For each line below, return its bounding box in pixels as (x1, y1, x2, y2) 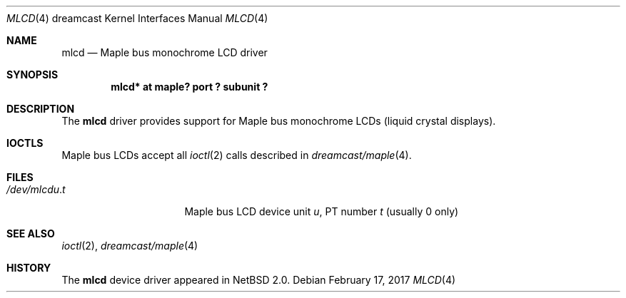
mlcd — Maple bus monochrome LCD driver (61, 46, 268, 58)
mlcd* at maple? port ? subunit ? (111, 81, 268, 93)
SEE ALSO (6, 227, 55, 240)
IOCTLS (6, 137, 44, 149)
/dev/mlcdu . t (6, 183, 66, 195)
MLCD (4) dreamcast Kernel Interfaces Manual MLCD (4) (6, 12, 268, 24)
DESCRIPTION (6, 103, 75, 115)
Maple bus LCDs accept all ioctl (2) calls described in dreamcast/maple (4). (61, 149, 412, 161)
